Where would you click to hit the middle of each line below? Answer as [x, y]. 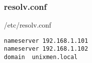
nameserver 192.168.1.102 [46, 49]
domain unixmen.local [41, 57]
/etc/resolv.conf [28, 25]
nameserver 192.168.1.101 [46, 41]
